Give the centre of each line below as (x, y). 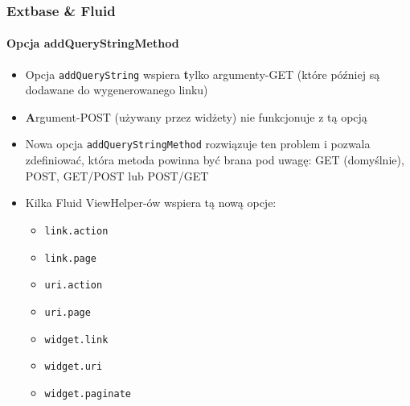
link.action (76, 231)
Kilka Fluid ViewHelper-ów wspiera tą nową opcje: (151, 203)
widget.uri (74, 367)
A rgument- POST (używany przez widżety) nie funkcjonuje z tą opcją (196, 116)
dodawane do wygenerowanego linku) (117, 90)
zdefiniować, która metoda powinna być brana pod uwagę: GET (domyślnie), (215, 160)
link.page (71, 258)
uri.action (74, 286)
